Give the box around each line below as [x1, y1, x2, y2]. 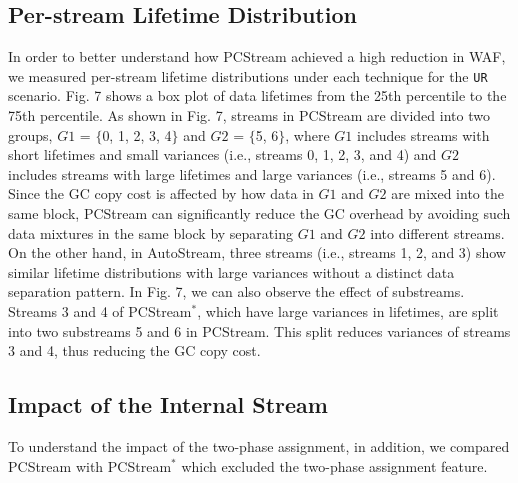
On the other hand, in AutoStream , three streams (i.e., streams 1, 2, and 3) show [8, 242, 506, 263]
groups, [8, 124, 53, 145]
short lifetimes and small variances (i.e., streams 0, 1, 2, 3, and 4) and [8, 144, 437, 165]
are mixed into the [391, 183, 504, 204]
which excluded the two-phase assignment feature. [181, 455, 488, 476]
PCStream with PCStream [8, 455, 172, 476]
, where [285, 124, 330, 145]
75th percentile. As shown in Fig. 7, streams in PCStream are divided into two [8, 105, 490, 126]
